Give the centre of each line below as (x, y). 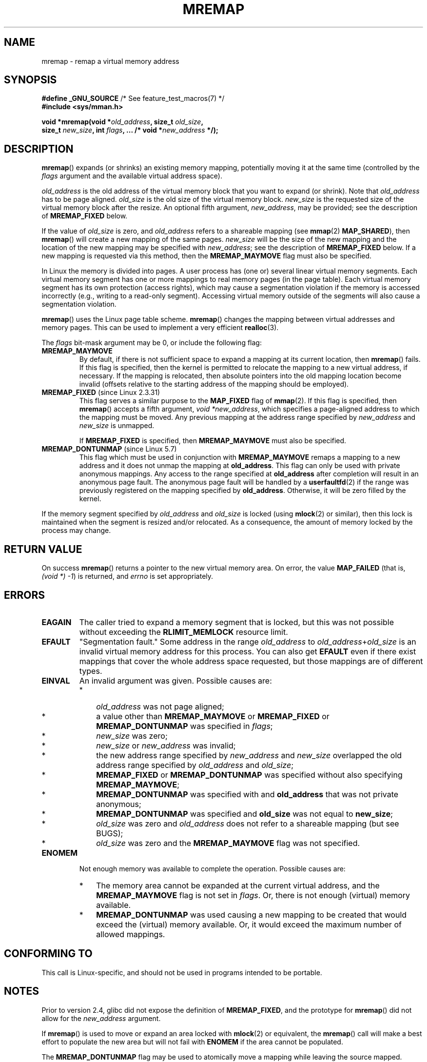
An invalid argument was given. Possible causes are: (175, 680)
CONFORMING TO (48, 954)
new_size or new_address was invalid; (166, 745)
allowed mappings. (131, 934)
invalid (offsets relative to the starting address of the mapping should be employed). (214, 384)
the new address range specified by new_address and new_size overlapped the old (249, 755)
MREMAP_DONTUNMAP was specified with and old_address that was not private (247, 794)
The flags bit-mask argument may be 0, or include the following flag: (152, 343)
